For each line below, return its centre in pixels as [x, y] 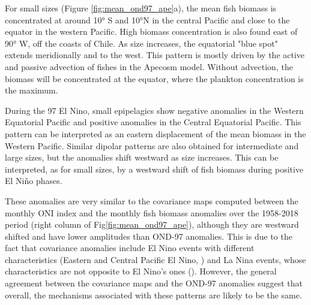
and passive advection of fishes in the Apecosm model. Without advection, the [149, 66]
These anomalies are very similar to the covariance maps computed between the [152, 200]
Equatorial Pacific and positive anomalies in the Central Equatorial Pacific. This [153, 122]
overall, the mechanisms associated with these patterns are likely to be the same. [153, 295]
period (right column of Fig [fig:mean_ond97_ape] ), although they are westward [152, 224]
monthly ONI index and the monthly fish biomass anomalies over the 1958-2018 [152, 212]
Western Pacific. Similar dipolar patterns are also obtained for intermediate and [152, 145]
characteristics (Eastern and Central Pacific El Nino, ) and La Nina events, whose [155, 259]
